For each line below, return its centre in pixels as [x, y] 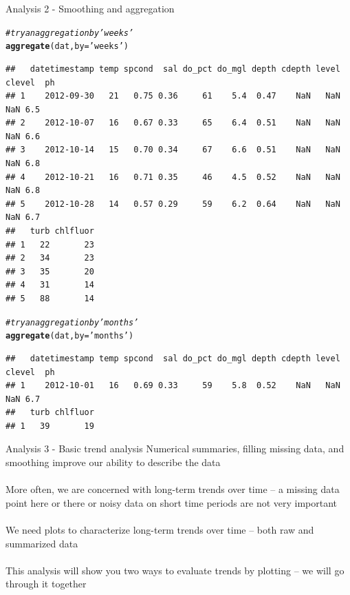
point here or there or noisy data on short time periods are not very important [172, 502]
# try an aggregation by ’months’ [72, 322]
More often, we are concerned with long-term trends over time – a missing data [173, 489]
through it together [46, 584]
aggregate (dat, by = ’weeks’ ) [67, 47]
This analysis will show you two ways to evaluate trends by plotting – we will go [175, 570]
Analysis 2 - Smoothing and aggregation [90, 8]
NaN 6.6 [23, 136]
